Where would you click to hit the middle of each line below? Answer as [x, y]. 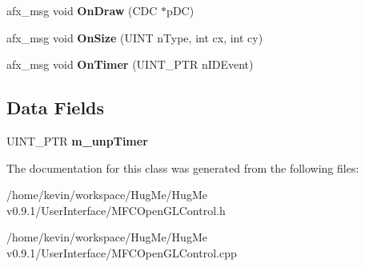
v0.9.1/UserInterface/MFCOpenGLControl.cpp [122, 252]
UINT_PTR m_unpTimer [77, 140]
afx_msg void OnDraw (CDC [82, 10]
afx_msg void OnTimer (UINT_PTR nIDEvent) [130, 64]
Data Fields [56, 108]
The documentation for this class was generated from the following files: [183, 167]
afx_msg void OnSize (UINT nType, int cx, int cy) [135, 37]
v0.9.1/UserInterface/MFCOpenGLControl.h [116, 210]
